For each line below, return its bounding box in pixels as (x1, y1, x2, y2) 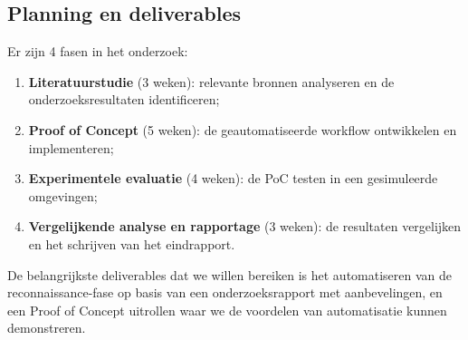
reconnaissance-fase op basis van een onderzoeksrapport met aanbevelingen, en (7, 283, 443, 302)
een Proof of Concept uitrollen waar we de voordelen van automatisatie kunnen (7, 300, 447, 319)
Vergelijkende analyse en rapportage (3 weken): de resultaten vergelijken (28, 217, 462, 236)
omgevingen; (28, 186, 98, 205)
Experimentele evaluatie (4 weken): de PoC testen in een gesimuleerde (28, 169, 438, 188)
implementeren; (28, 138, 114, 157)
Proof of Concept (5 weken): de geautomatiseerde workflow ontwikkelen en (28, 120, 457, 139)
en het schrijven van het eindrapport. (28, 234, 235, 253)
